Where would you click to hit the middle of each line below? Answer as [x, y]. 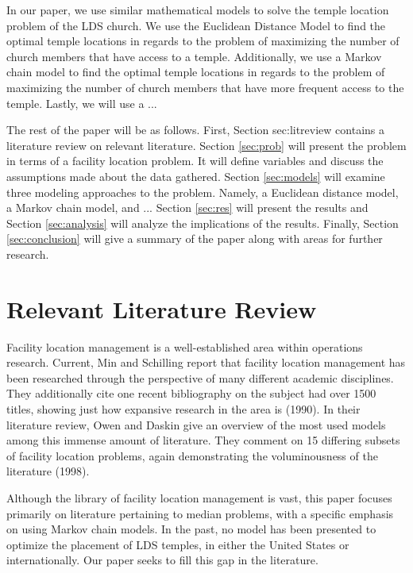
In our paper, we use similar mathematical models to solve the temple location [198, 10]
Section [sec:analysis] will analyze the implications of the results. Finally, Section [203, 223]
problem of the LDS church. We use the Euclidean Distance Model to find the [196, 25]
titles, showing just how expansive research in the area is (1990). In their [183, 409]
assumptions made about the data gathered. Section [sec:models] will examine [196, 176]
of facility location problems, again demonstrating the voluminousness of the [192, 455]
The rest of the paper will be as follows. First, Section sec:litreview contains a [196, 130]
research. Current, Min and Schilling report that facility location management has [206, 362]
